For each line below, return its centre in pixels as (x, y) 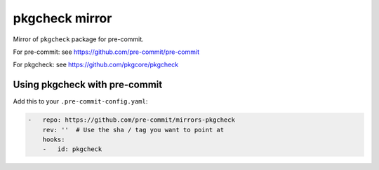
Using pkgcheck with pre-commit (88, 85)
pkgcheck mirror (62, 18)
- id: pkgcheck (72, 149)
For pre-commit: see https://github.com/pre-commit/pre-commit (106, 52)
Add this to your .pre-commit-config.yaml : (80, 101)
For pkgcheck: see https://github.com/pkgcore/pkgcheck (96, 65)
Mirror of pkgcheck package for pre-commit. (78, 39)
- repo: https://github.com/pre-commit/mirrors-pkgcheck (131, 120)
